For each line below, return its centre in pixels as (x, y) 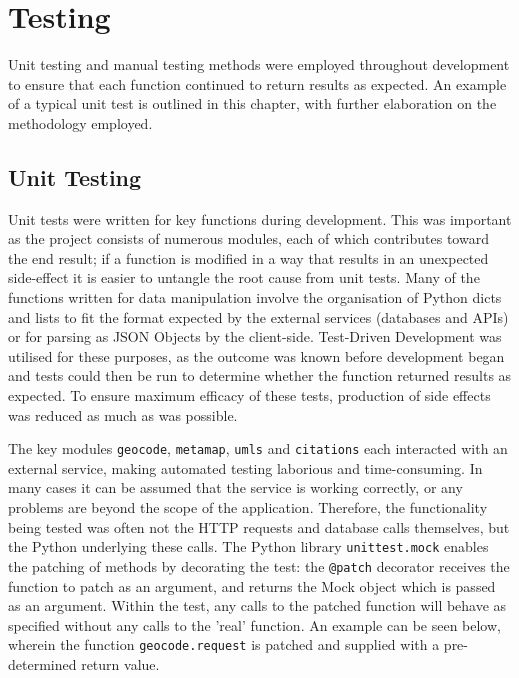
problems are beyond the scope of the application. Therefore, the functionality (248, 507)
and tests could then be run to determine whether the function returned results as (260, 375)
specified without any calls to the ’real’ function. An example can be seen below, (254, 624)
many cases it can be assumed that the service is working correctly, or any (235, 487)
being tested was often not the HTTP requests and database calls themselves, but (259, 526)
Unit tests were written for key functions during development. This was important (260, 218)
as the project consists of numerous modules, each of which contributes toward (248, 238)
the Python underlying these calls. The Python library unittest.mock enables (248, 546)
